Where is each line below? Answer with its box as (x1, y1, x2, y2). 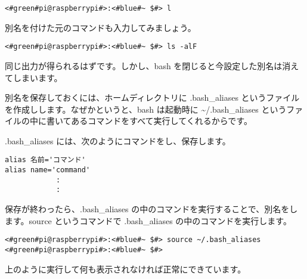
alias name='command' (5, 166, 91, 175)
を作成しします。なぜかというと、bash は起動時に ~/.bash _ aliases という (5, 103, 287, 115)
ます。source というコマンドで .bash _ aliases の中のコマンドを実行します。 (5, 214, 292, 227)
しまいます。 (13, 71, 63, 83)
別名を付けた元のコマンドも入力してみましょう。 (5, 21, 196, 33)
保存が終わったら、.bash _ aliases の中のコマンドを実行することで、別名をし (5, 203, 298, 215)
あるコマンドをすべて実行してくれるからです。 (71, 114, 252, 127)
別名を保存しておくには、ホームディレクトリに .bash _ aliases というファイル (5, 91, 300, 104)
